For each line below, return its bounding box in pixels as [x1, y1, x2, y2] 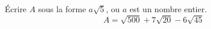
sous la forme [38, 3, 86, 14]
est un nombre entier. [129, 3, 207, 14]
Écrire [5, 3, 27, 14]
